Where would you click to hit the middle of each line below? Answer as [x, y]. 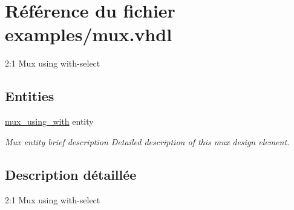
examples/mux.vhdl [89, 34]
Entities [30, 96]
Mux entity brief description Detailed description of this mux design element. [147, 141]
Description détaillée [71, 174]
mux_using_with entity [49, 121]
